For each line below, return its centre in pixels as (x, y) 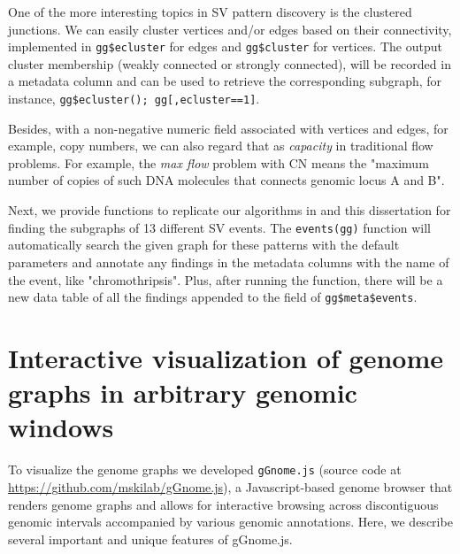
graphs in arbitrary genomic (183, 392)
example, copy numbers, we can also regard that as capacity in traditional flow (221, 146)
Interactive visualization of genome (226, 357)
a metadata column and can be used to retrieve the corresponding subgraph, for (225, 81)
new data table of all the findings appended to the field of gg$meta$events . (213, 297)
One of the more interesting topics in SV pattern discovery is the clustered (210, 12)
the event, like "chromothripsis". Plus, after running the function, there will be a (226, 279)
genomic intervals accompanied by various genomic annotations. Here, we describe (230, 522)
